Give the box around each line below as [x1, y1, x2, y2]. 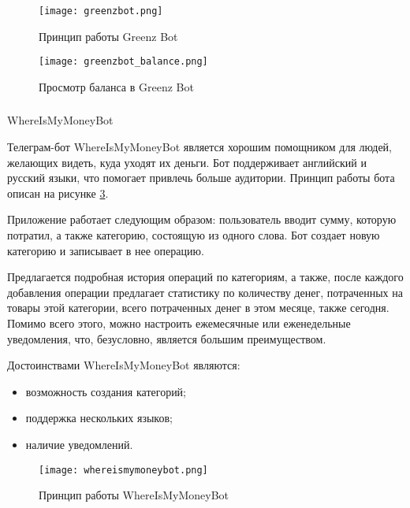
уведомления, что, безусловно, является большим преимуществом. [7, 330, 326, 347]
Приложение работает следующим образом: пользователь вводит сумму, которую [7, 211, 397, 228]
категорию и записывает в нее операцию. [7, 242, 204, 258]
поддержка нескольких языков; [25, 410, 173, 426]
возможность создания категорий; [25, 383, 187, 399]
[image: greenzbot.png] [39, 6, 163, 17]
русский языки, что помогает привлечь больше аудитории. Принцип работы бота [7, 169, 395, 186]
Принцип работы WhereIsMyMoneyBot [39, 487, 229, 503]
